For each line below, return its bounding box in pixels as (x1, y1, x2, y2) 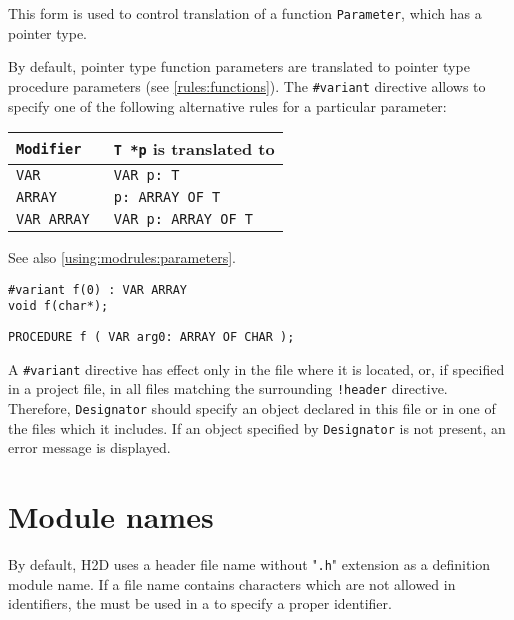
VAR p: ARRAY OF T (113, 211, 253, 228)
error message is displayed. (8, 437, 171, 458)
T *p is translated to (113, 137, 275, 161)
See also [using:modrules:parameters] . (8, 247, 236, 268)
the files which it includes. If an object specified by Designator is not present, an (8, 417, 506, 438)
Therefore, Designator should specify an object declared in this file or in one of (8, 397, 496, 418)
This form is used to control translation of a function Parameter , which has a (8, 3, 482, 23)
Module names (8, 496, 214, 537)
